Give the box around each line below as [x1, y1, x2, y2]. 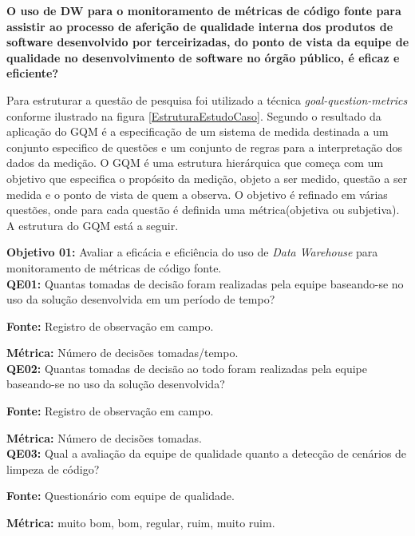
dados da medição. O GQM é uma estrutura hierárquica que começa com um [6, 154, 384, 171]
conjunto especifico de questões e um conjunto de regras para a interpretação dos [6, 138, 402, 155]
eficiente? [6, 65, 59, 81]
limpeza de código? [6, 460, 100, 477]
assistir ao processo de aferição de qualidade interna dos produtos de [6, 18, 393, 34]
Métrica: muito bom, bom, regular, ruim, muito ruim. [6, 514, 275, 531]
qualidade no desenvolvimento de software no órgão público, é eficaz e [6, 49, 400, 66]
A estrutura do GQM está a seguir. [6, 216, 179, 233]
